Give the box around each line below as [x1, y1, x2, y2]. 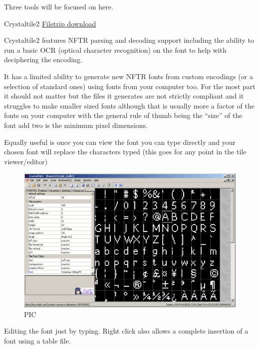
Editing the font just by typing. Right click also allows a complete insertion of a [4, 326, 249, 336]
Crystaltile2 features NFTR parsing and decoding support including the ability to [4, 35, 255, 45]
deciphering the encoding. [4, 54, 82, 65]
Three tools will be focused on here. [4, 1, 113, 11]
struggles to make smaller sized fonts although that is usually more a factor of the [4, 100, 255, 111]
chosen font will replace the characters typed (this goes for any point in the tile [4, 146, 247, 157]
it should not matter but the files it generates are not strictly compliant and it [4, 91, 244, 101]
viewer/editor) [4, 156, 48, 166]
